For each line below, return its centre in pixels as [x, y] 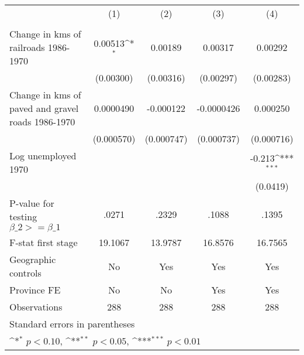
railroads [27, 47]
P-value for [32, 203]
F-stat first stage [44, 242]
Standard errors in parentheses [72, 324]
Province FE [35, 290]
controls [25, 273]
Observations [36, 307]
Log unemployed [43, 156]
